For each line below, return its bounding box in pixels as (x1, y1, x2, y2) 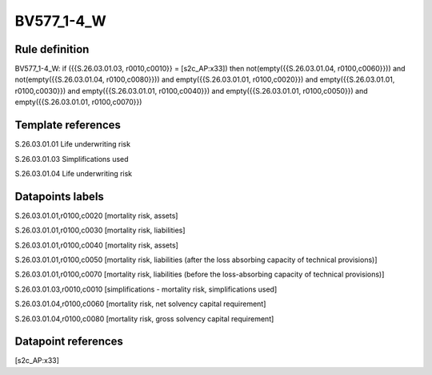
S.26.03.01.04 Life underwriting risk (14, 168, 133, 178)
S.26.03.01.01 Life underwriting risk (14, 139, 131, 149)
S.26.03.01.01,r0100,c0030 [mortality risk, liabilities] (14, 225, 186, 236)
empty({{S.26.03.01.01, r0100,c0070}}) (14, 97, 142, 107)
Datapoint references (14, 335, 124, 349)
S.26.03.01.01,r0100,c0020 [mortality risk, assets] (14, 211, 178, 220)
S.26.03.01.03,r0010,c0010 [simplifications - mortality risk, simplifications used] (14, 284, 278, 294)
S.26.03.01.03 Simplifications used (14, 154, 129, 163)
